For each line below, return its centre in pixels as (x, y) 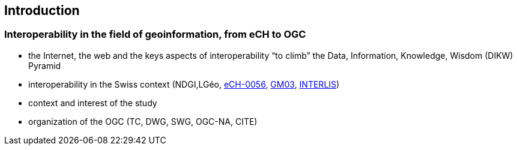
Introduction (42, 10)
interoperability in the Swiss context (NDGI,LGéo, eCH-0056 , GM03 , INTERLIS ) (184, 84)
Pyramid (45, 65)
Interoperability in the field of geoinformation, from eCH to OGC (155, 34)
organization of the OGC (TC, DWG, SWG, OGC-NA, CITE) (143, 121)
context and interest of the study (93, 103)
